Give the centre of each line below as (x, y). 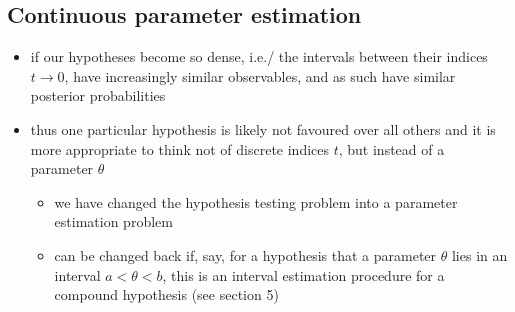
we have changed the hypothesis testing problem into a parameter (256, 201)
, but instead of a (391, 148)
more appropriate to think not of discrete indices (180, 148)
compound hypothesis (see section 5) (166, 294)
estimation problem (113, 221)
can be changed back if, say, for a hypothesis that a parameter (245, 254)
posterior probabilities (98, 95)
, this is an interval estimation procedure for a (303, 274)
